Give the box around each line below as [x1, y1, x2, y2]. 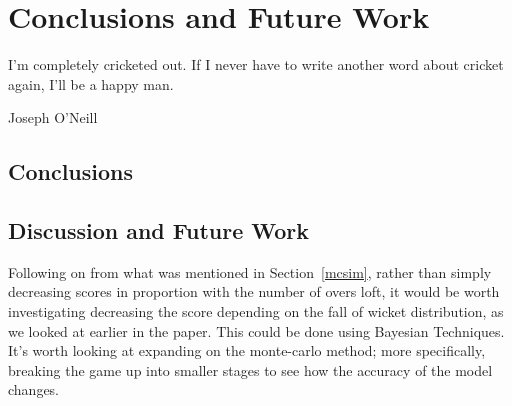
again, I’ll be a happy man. [8, 73, 174, 94]
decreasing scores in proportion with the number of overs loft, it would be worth [8, 281, 500, 302]
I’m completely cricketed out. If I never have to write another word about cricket [8, 54, 504, 75]
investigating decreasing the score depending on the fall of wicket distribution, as [8, 301, 504, 322]
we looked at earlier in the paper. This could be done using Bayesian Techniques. [8, 320, 505, 341]
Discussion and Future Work [8, 215, 310, 246]
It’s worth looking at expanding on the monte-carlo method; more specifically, [8, 340, 486, 361]
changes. [8, 379, 60, 400]
